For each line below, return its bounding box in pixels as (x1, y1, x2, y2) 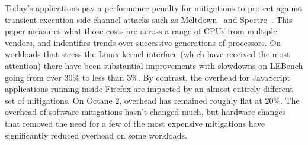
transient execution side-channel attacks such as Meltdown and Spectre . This (5, 13, 293, 25)
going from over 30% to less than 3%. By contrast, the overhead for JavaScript (5, 71, 290, 83)
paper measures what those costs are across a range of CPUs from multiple (5, 25, 277, 37)
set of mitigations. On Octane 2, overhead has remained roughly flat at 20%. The (5, 94, 300, 106)
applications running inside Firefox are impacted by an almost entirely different (5, 83, 293, 95)
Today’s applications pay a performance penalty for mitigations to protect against (5, 2, 303, 14)
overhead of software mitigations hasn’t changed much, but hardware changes (5, 106, 286, 118)
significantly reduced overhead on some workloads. (5, 128, 187, 141)
